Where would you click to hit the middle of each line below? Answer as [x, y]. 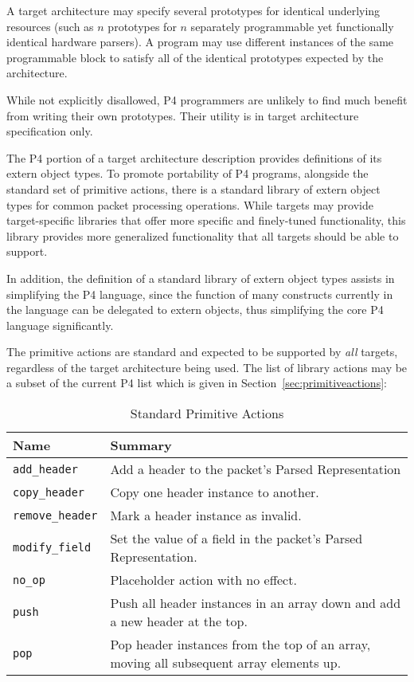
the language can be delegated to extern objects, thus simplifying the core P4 [195, 310]
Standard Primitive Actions [207, 414]
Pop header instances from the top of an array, [240, 645]
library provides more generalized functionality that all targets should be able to [203, 235]
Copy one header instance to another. [215, 492]
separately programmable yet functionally [292, 26]
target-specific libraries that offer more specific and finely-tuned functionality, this [206, 220]
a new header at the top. [179, 621]
